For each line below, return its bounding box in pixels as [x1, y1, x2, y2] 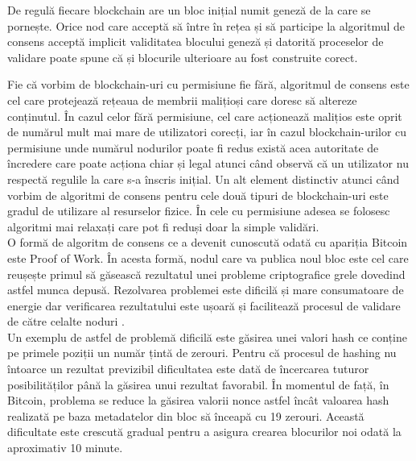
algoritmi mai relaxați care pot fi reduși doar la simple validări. [7, 218, 319, 235]
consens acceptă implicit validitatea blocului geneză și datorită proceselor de [7, 33, 384, 50]
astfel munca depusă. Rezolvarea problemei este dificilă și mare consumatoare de [7, 281, 404, 298]
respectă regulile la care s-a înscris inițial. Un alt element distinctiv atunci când [7, 170, 400, 187]
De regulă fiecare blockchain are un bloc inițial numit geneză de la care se [7, 2, 371, 18]
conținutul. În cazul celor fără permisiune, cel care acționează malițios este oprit [7, 107, 402, 124]
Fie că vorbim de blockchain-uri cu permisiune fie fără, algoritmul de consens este [7, 76, 410, 93]
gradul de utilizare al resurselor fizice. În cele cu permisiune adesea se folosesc [7, 202, 390, 219]
